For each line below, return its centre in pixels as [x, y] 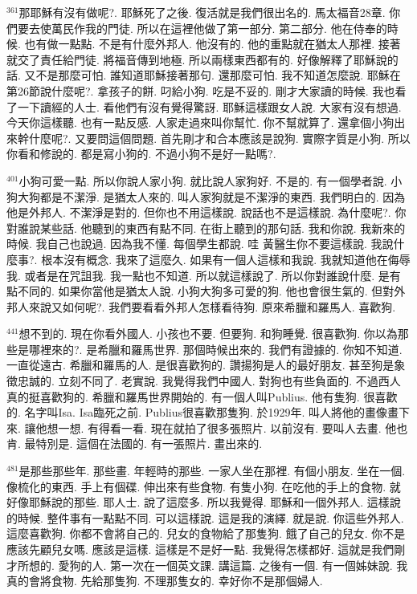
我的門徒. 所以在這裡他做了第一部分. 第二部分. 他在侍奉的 [236, 28]
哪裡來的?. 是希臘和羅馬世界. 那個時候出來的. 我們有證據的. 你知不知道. [215, 349]
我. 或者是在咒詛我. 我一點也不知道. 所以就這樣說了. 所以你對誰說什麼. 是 [198, 275]
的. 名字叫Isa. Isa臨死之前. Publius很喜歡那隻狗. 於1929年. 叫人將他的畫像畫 [203, 412]
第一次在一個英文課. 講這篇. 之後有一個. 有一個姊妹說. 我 [259, 565]
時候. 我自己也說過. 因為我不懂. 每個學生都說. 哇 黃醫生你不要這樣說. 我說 [200, 244]
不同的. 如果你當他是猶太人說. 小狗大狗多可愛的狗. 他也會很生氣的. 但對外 [211, 291]
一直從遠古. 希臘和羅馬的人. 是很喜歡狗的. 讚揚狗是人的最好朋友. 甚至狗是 [200, 365]
